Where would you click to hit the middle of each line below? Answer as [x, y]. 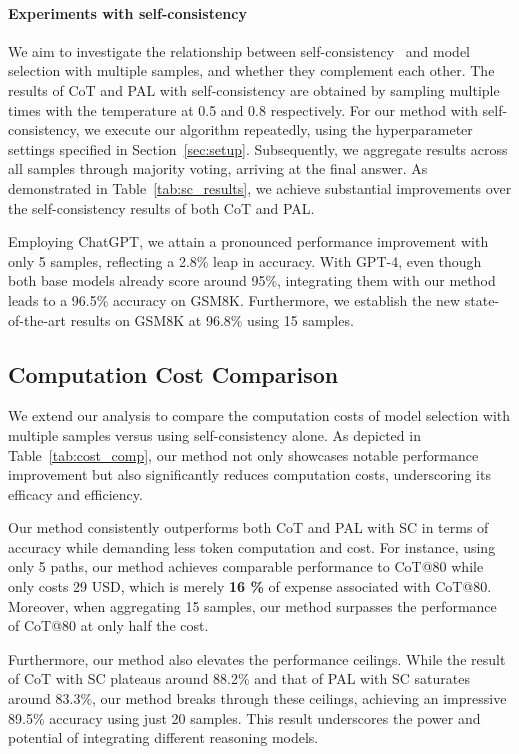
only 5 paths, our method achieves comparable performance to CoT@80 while [246, 566]
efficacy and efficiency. [75, 493]
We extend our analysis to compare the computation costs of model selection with [259, 415]
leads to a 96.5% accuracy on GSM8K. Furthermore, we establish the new [234, 299]
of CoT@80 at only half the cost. [108, 625]
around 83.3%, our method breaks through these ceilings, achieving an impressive [257, 698]
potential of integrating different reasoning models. [163, 737]
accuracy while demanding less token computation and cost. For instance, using [252, 546]
